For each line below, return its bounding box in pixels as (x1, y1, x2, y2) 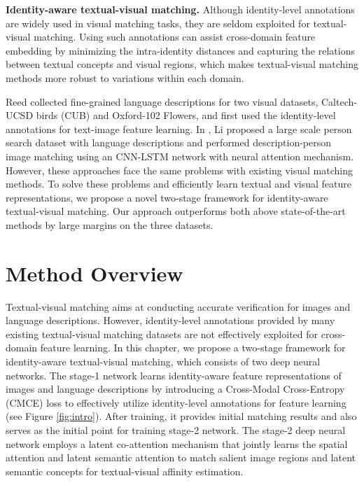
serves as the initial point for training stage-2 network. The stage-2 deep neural (6, 422, 346, 437)
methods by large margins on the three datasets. (6, 217, 213, 232)
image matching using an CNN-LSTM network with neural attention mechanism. (6, 148, 354, 163)
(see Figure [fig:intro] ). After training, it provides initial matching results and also (6, 409, 357, 423)
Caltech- (321, 94, 357, 108)
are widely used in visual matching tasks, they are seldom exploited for (6, 15, 310, 30)
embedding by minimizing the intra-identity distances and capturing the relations (6, 43, 355, 57)
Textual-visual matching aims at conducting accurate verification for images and (6, 299, 351, 314)
